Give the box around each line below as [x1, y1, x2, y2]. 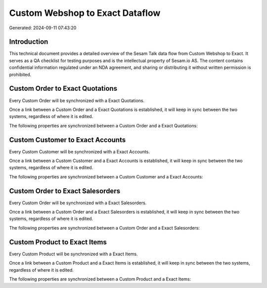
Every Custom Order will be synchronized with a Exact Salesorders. [9, 200, 147, 206]
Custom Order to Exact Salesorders [9, 186, 121, 195]
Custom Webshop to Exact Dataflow [9, 7, 161, 18]
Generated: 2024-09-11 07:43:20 [9, 25, 77, 31]
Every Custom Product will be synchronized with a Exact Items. [9, 251, 138, 257]
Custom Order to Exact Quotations [9, 84, 118, 93]
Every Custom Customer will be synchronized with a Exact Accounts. [9, 149, 150, 155]
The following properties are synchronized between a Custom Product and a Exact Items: [9, 276, 191, 282]
